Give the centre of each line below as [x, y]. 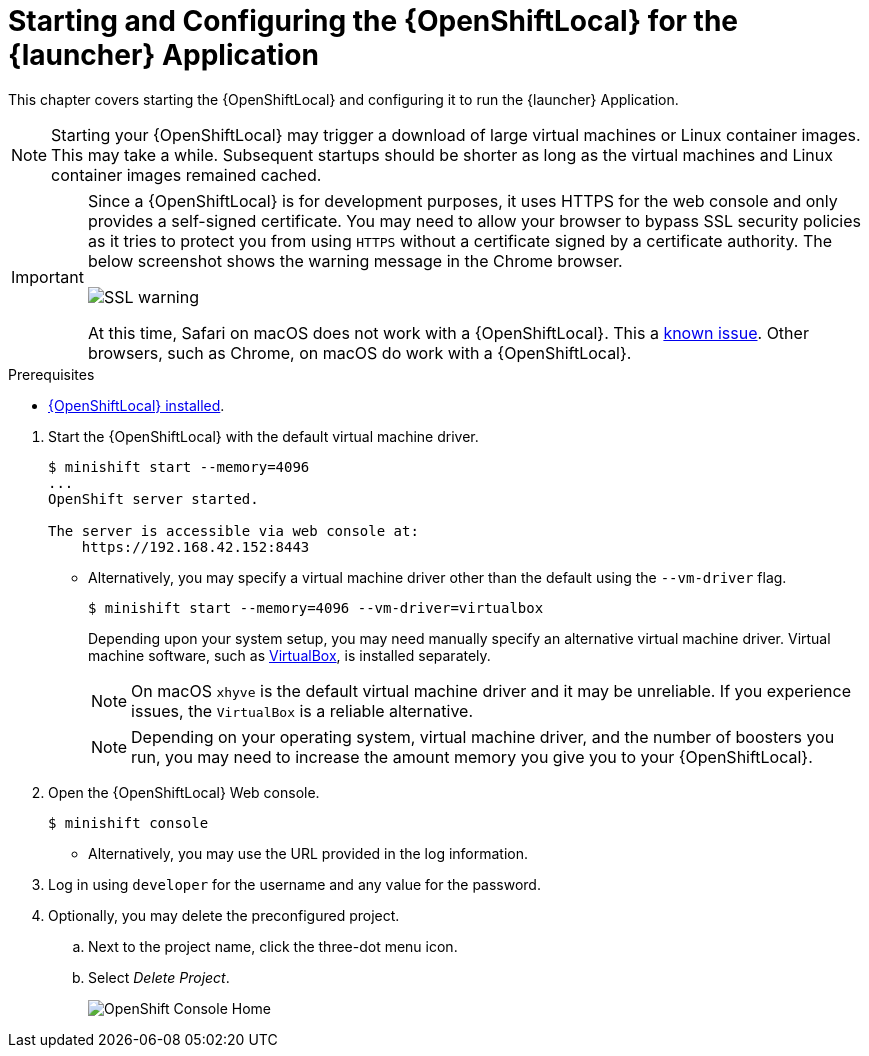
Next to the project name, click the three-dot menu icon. [273, 946]
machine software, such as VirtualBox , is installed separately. [289, 655]
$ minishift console [128, 822]
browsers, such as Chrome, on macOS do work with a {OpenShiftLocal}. [359, 352]
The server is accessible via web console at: [233, 530]
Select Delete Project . [159, 977]
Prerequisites [51, 374]
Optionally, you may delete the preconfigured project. [224, 915]
